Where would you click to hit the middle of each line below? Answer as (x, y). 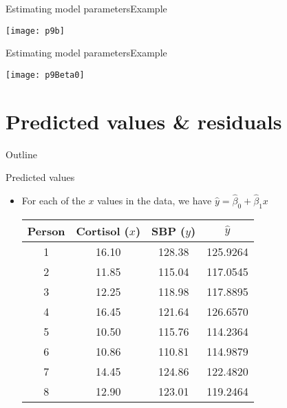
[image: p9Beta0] (45, 75)
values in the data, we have (155, 201)
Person (46, 230)
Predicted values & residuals (144, 121)
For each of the (53, 201)
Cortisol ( (103, 230)
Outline (21, 154)
